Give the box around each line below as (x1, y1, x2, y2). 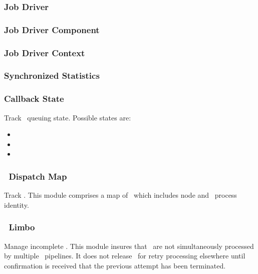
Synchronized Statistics (4, 69, 100, 82)
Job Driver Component (4, 23, 100, 36)
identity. (4, 199, 29, 210)
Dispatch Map (9, 170, 67, 182)
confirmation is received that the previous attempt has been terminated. (4, 260, 226, 270)
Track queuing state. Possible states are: (4, 112, 131, 122)
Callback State (4, 92, 64, 105)
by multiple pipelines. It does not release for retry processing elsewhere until (4, 250, 245, 261)
